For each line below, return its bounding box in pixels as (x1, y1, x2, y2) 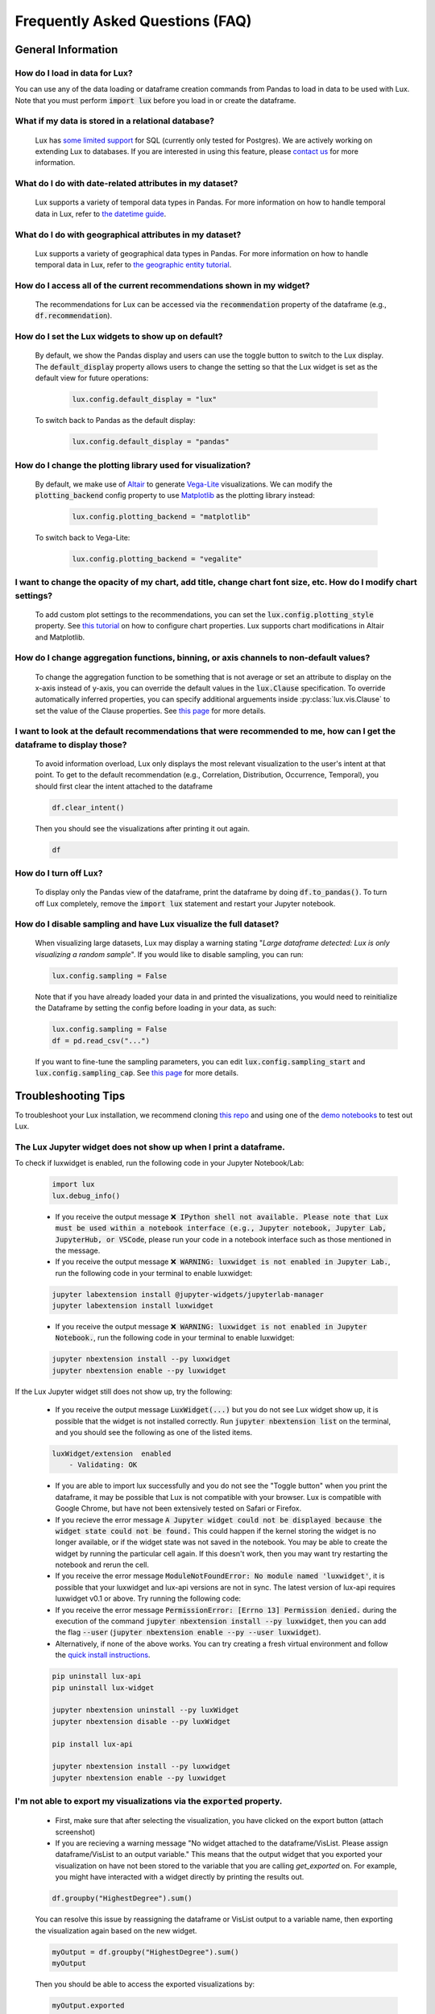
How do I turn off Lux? (14, 867, 103, 878)
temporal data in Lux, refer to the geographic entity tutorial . (35, 260, 232, 270)
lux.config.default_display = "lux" (72, 395, 217, 404)
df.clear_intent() (52, 802, 125, 812)
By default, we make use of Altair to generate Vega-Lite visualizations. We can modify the (35, 479, 333, 489)
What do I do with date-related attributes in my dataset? (14, 178, 238, 189)
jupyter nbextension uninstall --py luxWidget (52, 1705, 239, 1715)
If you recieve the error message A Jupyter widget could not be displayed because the (55, 1515, 383, 1524)
